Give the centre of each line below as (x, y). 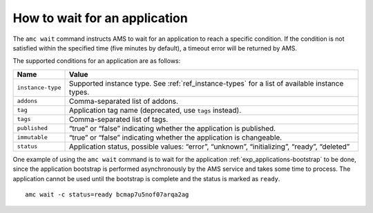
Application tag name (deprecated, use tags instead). (155, 110)
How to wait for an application (100, 18)
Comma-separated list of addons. (124, 101)
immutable (32, 137)
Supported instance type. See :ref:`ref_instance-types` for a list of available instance (206, 83)
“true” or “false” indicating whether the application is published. (172, 128)
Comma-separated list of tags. (118, 119)
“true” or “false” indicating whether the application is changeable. (175, 137)
